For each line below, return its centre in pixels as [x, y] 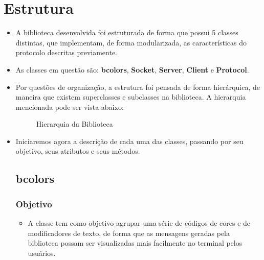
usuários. [42, 253]
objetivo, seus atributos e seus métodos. [78, 151]
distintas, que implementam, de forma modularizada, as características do [131, 42]
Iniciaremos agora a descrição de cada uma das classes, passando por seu [129, 141]
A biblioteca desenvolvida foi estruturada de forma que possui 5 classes [127, 32]
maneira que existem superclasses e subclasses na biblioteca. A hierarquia [131, 97]
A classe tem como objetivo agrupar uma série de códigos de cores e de [139, 223]
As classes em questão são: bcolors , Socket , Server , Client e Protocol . [132, 69]
